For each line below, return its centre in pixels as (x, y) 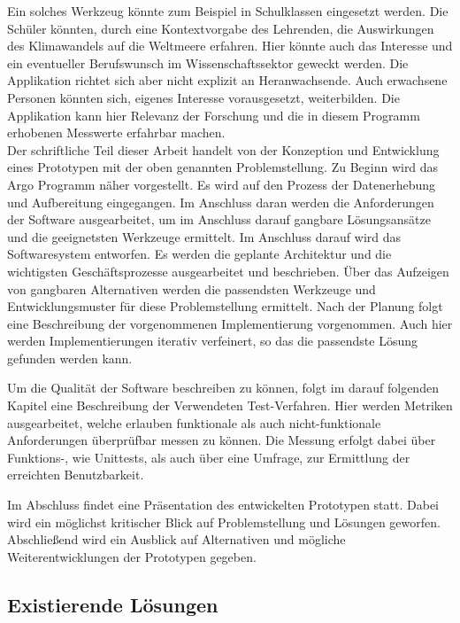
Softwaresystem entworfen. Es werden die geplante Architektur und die (199, 254)
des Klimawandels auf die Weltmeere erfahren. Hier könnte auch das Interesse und (230, 46)
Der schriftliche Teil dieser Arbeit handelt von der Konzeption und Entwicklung (223, 149)
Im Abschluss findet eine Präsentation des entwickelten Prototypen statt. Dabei (223, 505)
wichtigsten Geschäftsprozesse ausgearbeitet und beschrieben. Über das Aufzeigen (228, 271)
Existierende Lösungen (113, 604)
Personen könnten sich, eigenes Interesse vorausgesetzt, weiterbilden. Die (203, 97)
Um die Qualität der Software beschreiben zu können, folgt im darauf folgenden (223, 388)
